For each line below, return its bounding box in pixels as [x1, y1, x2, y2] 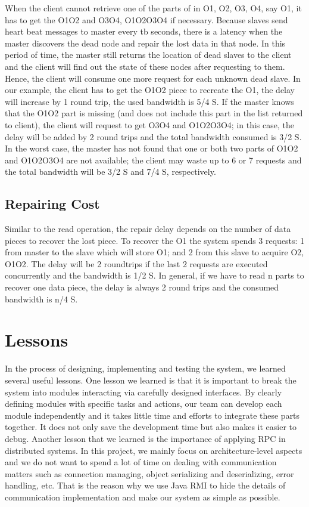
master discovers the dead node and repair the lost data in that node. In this [5, 36, 286, 49]
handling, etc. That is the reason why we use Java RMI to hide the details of [5, 479, 286, 491]
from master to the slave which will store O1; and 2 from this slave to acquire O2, [5, 246, 304, 258]
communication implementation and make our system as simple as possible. [5, 490, 280, 503]
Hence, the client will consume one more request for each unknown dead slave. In [5, 72, 301, 84]
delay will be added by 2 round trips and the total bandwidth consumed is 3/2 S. [5, 130, 302, 143]
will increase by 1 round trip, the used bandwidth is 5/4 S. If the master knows [5, 95, 294, 107]
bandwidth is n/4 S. [5, 292, 78, 305]
